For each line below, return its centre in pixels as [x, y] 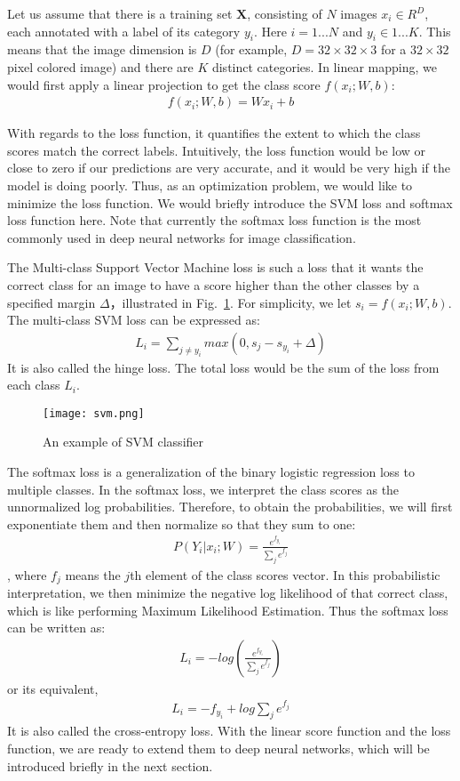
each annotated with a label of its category [124, 31]
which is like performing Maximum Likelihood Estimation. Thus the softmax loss [228, 610]
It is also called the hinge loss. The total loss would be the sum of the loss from [223, 367]
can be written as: [56, 628]
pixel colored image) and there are [100, 66]
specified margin [52, 302]
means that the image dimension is [102, 49]
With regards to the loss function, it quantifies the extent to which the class [214, 133]
